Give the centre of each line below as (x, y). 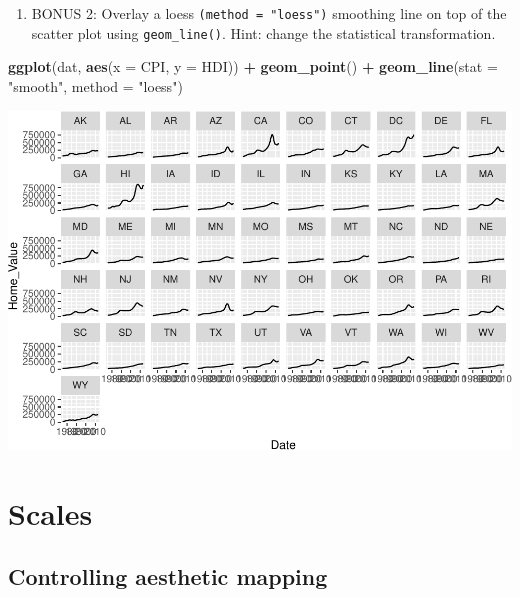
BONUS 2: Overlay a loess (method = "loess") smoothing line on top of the (269, 13)
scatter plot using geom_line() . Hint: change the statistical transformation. (263, 32)
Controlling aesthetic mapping (168, 576)
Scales (50, 512)
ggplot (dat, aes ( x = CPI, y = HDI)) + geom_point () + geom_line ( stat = (253, 66)
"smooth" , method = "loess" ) (95, 85)
